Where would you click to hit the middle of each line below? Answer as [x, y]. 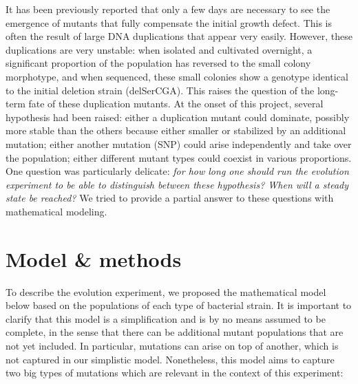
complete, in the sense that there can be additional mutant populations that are [175, 332]
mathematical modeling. [56, 211]
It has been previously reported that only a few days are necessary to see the [168, 9]
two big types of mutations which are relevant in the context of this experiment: [175, 373]
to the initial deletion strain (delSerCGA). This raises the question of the [160, 90]
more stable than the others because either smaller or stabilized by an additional [176, 130]
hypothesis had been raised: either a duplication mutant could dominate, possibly [178, 117]
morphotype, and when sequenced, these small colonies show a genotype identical [177, 76]
